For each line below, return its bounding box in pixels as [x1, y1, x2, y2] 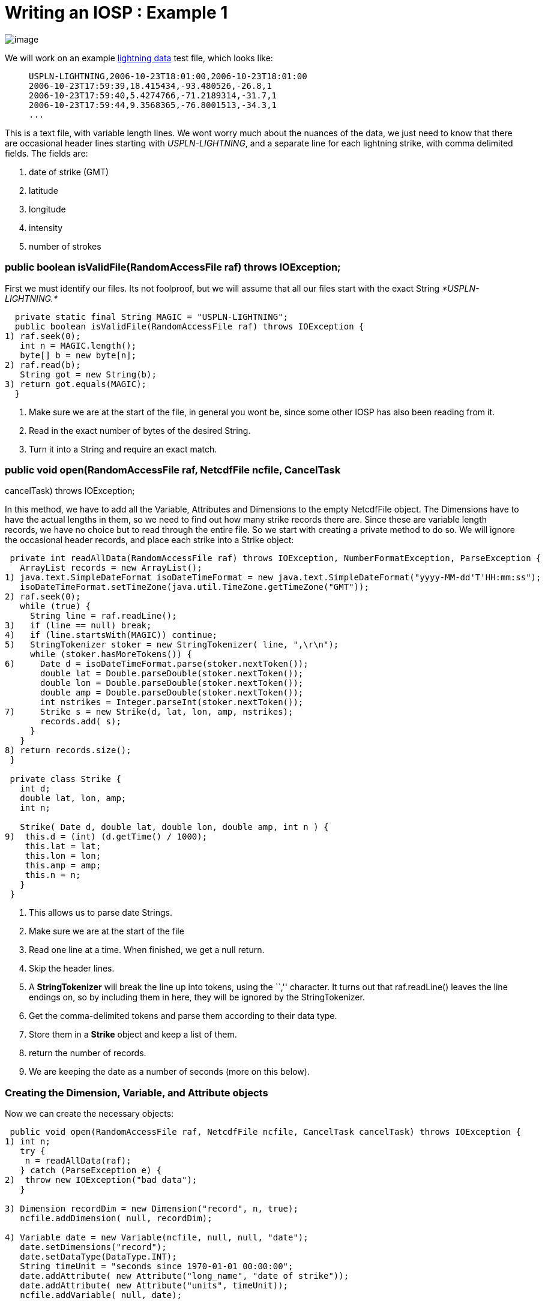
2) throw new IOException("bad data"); [5, 1175, 197, 1185]
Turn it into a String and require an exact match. [29, 443, 217, 454]
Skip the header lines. [29, 963, 115, 974]
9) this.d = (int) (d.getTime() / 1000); [5, 832, 208, 842]
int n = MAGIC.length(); [20, 340, 137, 350]
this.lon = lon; [25, 851, 101, 861]
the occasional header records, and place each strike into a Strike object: [5, 535, 294, 545]
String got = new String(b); [20, 369, 157, 379]
